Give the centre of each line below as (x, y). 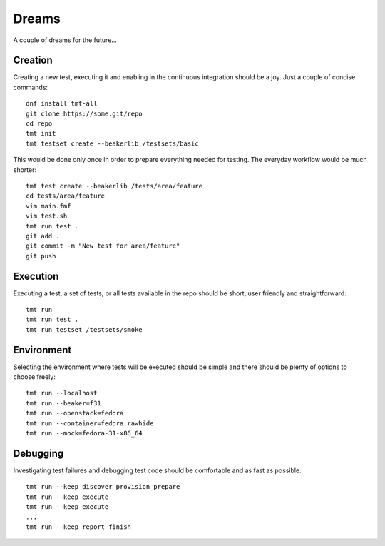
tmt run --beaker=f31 (63, 403)
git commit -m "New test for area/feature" (103, 246)
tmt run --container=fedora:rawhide (90, 423)
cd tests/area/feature (66, 196)
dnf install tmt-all (62, 104)
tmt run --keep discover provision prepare (103, 487)
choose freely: (35, 377)
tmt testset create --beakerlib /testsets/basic (112, 143)
